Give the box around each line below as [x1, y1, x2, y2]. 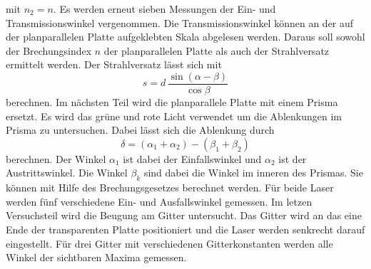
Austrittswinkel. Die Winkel [6, 165, 128, 180]
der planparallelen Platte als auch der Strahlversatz [103, 43, 330, 58]
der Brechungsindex [6, 43, 92, 58]
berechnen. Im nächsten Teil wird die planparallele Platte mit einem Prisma [6, 95, 338, 110]
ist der [278, 151, 307, 166]
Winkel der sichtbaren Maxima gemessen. [6, 250, 187, 265]
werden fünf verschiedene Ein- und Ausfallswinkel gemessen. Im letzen [6, 194, 312, 209]
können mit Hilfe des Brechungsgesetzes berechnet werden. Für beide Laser [6, 180, 334, 195]
